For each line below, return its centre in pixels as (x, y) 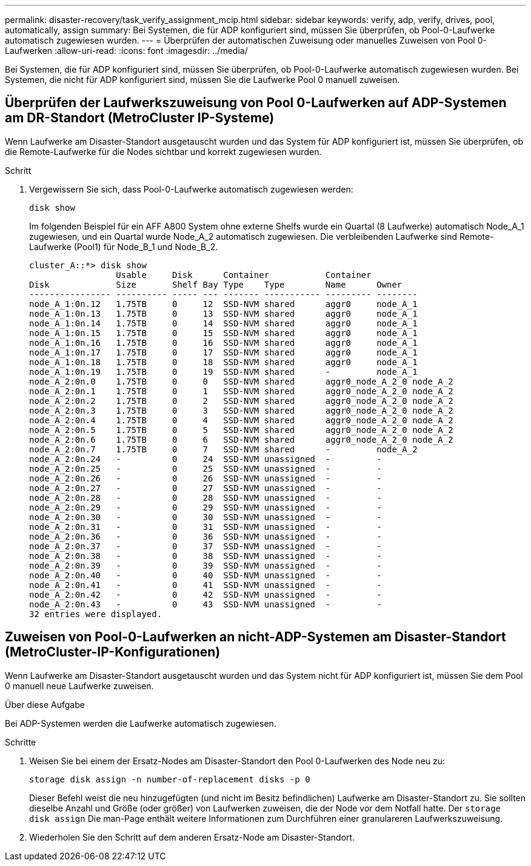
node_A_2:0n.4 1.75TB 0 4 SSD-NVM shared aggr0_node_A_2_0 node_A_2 (241, 420)
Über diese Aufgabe (45, 704)
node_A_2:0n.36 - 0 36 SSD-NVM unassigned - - (205, 536)
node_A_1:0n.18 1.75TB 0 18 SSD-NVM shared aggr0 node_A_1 (223, 362)
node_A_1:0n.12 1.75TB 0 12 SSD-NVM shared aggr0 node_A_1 (223, 304)
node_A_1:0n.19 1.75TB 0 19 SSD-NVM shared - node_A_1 (223, 372)
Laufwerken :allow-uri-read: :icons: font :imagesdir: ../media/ (126, 51)
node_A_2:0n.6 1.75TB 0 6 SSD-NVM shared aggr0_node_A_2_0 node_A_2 (241, 439)
